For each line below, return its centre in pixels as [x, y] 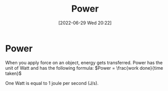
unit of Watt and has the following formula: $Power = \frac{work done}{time [84, 68]
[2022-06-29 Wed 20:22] [85, 23]
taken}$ [13, 73]
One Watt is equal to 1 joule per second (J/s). [52, 83]
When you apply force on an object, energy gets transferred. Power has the [84, 62]
